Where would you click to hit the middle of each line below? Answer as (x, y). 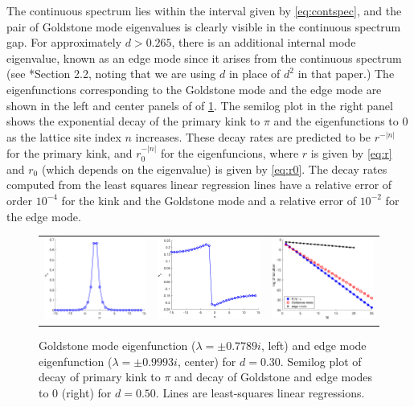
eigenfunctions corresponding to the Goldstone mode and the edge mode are (194, 89)
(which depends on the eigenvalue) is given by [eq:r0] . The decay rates (214, 169)
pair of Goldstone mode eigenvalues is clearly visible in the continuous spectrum (204, 26)
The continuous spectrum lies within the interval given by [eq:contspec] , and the (204, 10)
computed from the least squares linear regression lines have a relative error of (199, 185)
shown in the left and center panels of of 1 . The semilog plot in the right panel (200, 105)
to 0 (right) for (75, 393)
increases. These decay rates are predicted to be (253, 136)
